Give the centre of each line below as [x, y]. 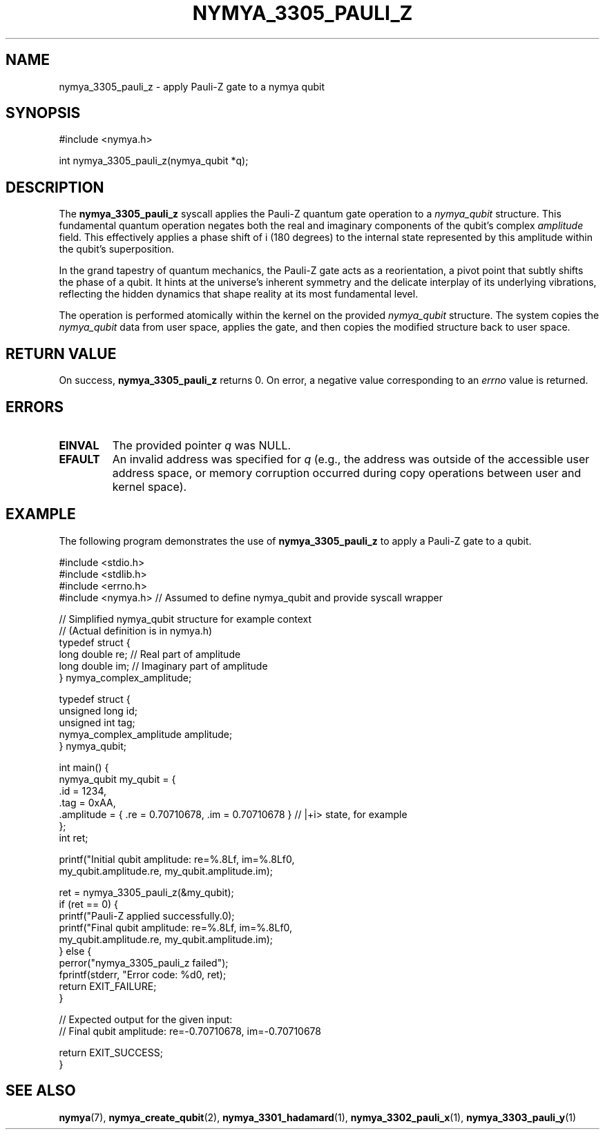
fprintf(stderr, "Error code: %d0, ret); [143, 974]
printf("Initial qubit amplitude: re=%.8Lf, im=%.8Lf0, [177, 859]
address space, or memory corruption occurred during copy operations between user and [347, 473]
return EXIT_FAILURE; [108, 986]
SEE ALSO [41, 1091]
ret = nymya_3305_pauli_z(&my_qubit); [146, 892]
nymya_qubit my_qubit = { [117, 779]
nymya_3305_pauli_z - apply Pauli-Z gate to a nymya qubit [192, 86]
